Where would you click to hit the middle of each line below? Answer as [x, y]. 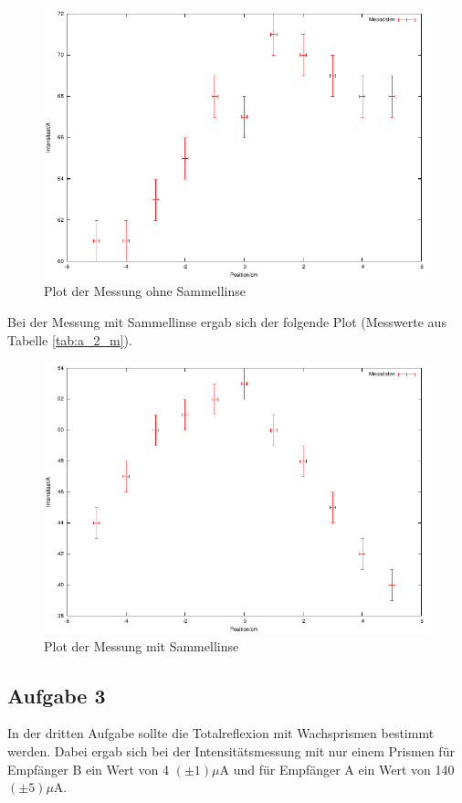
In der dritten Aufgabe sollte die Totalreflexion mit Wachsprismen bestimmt [221, 733]
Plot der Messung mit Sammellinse [142, 645]
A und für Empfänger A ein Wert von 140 [337, 769]
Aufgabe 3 [57, 695]
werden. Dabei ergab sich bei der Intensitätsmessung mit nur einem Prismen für [231, 750]
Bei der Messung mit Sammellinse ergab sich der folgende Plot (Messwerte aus [227, 321]
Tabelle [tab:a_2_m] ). [70, 339]
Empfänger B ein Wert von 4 [89, 769]
